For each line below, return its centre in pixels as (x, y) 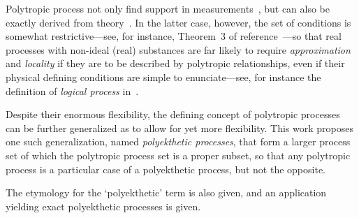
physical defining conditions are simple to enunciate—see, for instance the (163, 77)
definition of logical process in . (72, 90)
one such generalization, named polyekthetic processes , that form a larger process (178, 141)
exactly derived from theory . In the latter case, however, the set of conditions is (178, 22)
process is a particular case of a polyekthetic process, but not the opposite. (166, 169)
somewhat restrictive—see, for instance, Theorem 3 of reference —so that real (174, 36)
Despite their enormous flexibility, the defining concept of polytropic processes (173, 114)
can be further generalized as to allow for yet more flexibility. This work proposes (179, 128)
